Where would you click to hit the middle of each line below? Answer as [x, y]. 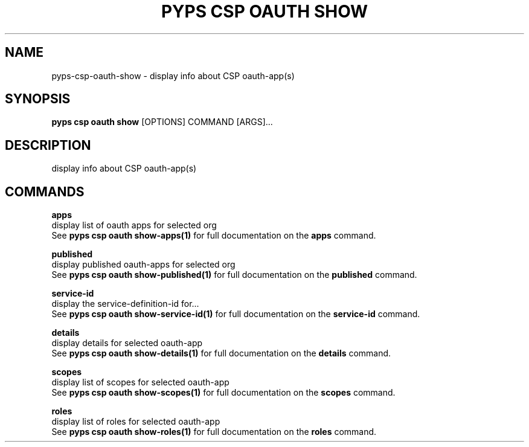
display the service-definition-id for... [125, 304]
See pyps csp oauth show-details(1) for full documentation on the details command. [221, 353]
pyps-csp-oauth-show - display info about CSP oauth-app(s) [173, 76]
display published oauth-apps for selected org [143, 265]
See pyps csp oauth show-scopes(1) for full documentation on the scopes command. [223, 393]
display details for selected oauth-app [127, 343]
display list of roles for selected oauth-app [136, 422]
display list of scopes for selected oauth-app [140, 382]
